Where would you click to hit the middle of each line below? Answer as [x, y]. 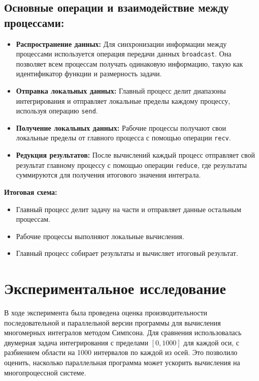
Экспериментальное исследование [115, 288]
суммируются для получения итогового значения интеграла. [108, 175]
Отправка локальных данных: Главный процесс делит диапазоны [121, 91]
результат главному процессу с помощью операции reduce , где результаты [131, 165]
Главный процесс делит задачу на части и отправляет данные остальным [128, 209]
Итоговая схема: [31, 192]
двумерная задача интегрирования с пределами [76, 342]
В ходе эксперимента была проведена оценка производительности [106, 313]
